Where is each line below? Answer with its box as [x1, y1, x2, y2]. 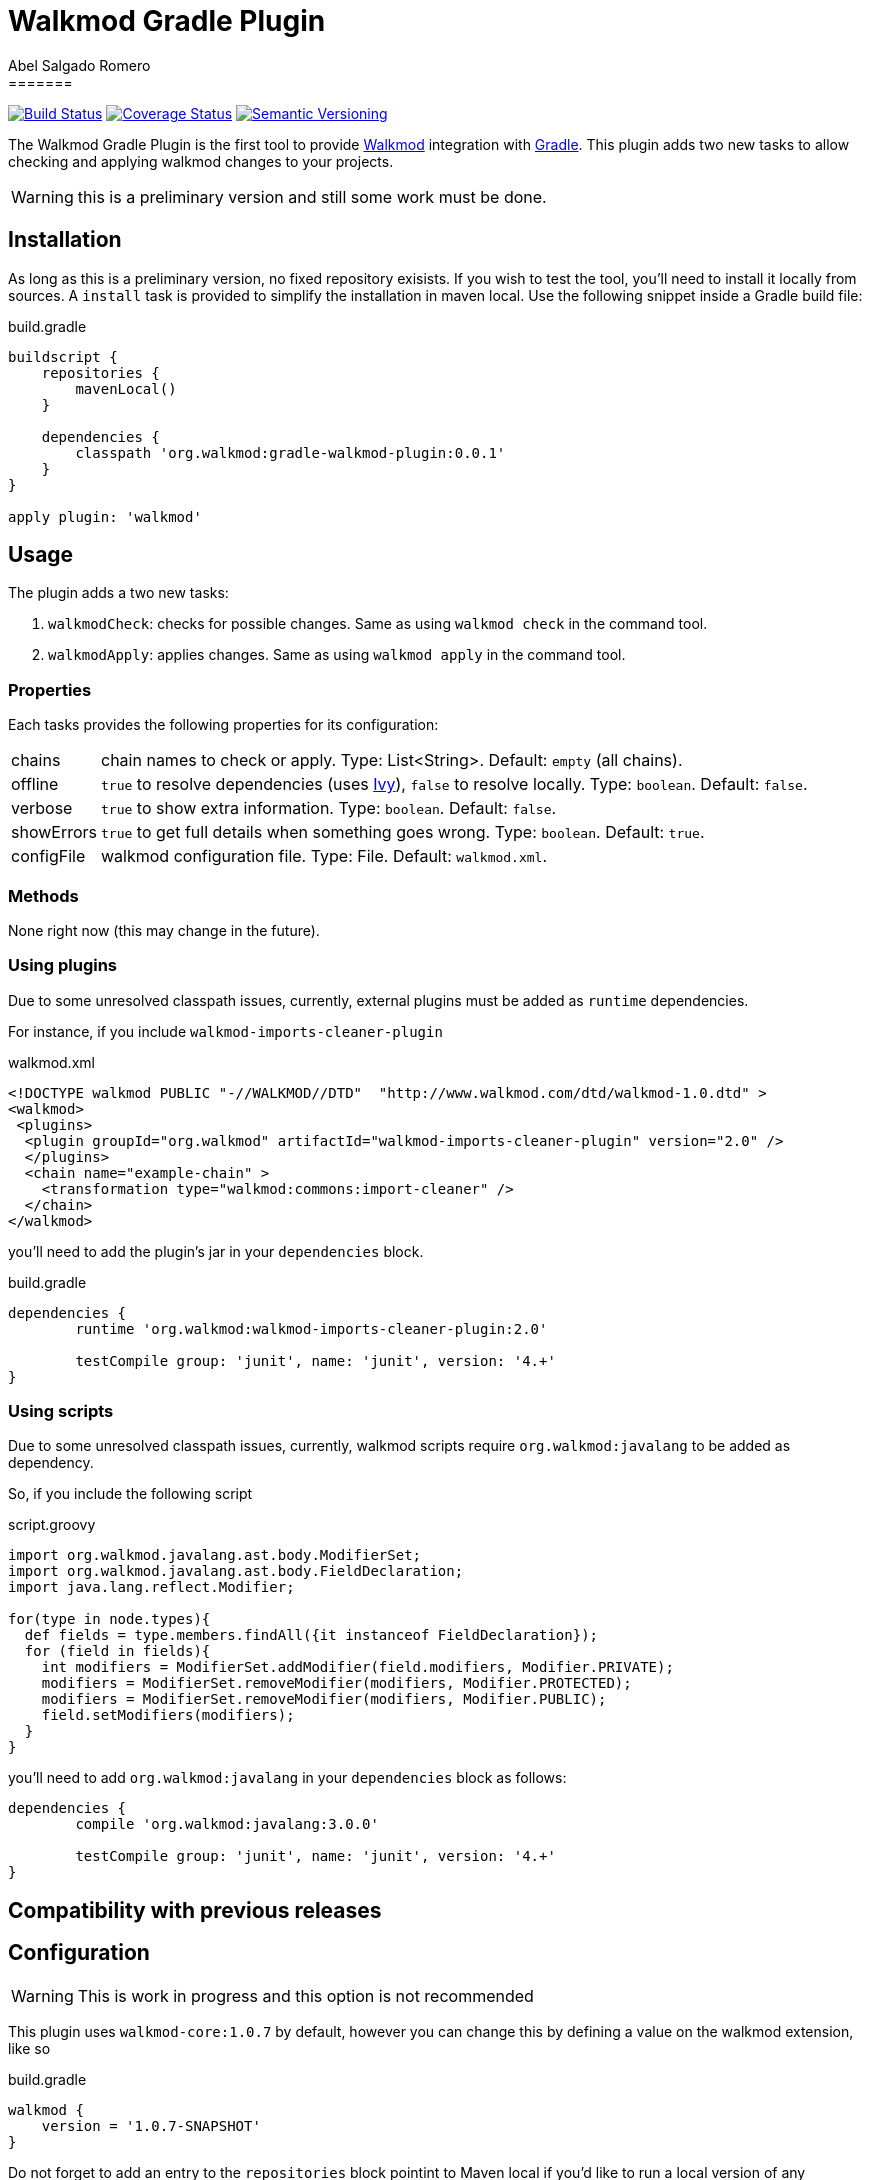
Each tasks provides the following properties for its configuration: [8, 716, 439, 734]
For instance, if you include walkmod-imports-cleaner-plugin [8, 1022, 443, 1040]
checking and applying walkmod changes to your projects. [8, 152, 394, 170]
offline [11, 774, 59, 795]
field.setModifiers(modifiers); [41, 1707, 295, 1724]
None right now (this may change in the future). [8, 921, 320, 939]
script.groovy [8, 1516, 96, 1534]
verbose [11, 798, 73, 819]
